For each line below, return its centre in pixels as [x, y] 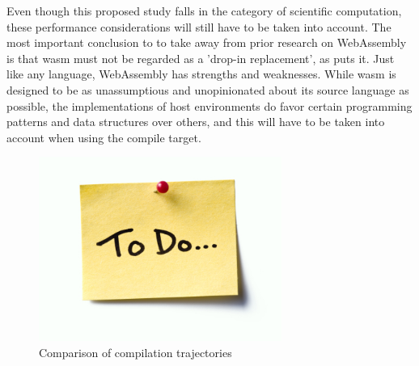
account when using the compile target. [104, 137]
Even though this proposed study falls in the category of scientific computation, [204, 11]
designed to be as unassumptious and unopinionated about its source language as [208, 89]
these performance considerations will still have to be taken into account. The [199, 26]
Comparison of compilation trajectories [135, 352]
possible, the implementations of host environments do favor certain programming [209, 105]
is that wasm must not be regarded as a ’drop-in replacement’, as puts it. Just [201, 58]
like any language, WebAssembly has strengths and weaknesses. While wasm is [201, 74]
